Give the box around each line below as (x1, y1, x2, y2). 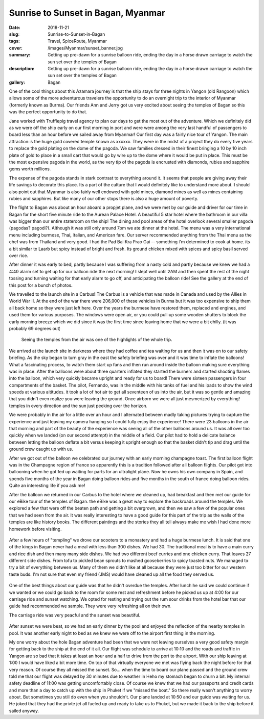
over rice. (9, 253, 29, 258)
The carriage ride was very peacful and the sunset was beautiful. (9, 612, 141, 618)
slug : (9, 31, 20, 37)
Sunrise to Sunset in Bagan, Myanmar (9, 7, 166, 18)
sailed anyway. (9, 708, 39, 714)
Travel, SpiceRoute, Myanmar (47, 38, 107, 44)
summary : (9, 52, 31, 58)
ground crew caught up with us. (9, 446, 73, 452)
